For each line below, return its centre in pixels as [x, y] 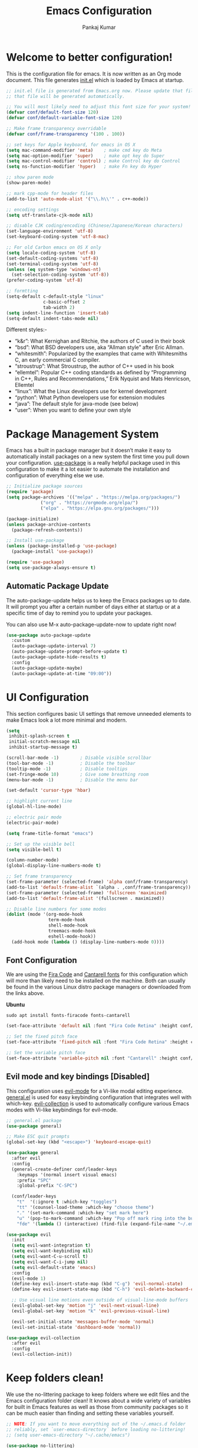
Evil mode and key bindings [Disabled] [78, 1077]
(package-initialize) [33, 519]
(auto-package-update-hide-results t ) [59, 657]
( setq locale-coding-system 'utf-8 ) [51, 253]
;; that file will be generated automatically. [66, 96]
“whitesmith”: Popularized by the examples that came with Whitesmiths [101, 354]
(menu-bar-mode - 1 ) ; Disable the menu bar [72, 780]
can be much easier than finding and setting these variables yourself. [90, 1413]
